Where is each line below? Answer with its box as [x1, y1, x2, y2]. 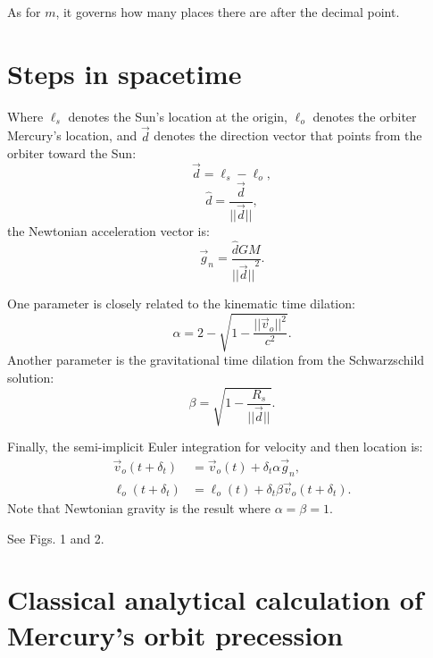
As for [7, 3, 41, 21]
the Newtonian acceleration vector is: [7, 221, 210, 240]
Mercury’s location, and [7, 126, 137, 145]
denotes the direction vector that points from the [154, 126, 422, 145]
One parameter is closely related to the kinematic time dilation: [7, 294, 355, 313]
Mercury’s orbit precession [7, 616, 344, 653]
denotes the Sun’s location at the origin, [68, 106, 288, 125]
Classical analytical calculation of [7, 581, 423, 618]
